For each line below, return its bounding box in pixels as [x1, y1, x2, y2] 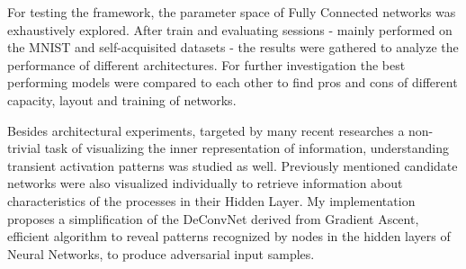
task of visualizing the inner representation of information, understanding [44, 139, 450, 157]
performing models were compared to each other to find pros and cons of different [7, 73, 458, 92]
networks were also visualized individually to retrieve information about [7, 174, 403, 193]
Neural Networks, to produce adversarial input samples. [7, 244, 315, 263]
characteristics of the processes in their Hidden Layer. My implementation [7, 191, 416, 210]
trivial [7, 139, 41, 157]
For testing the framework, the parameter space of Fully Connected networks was [7, 3, 456, 21]
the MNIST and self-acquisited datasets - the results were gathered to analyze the [7, 38, 459, 57]
